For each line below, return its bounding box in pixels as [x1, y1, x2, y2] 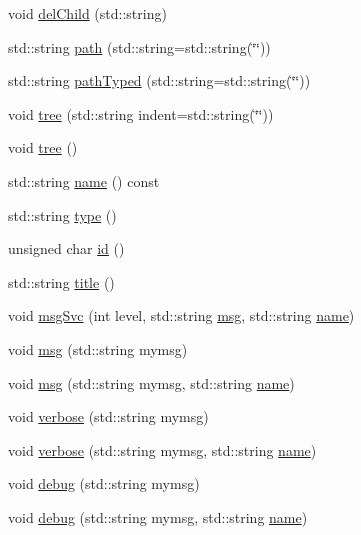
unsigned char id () [8, 238, 125, 259]
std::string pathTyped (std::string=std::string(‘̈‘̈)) [8, 70, 311, 91]
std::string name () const [8, 170, 160, 191]
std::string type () [8, 204, 117, 225]
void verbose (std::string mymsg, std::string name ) [8, 439, 317, 460]
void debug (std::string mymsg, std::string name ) [8, 506, 308, 527]
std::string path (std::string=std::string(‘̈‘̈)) [8, 36, 271, 57]
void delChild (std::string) [8, 3, 167, 23]
